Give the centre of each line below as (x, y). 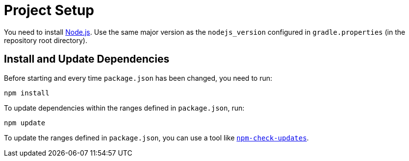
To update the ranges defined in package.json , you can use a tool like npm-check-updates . (156, 138)
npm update (25, 123)
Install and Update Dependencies (87, 59)
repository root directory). (46, 40)
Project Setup (49, 10)
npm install (27, 93)
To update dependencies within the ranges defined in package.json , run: (124, 108)
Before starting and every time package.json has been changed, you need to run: (138, 78)
